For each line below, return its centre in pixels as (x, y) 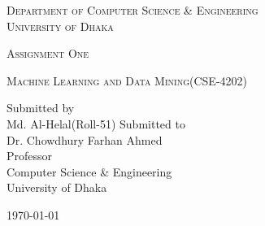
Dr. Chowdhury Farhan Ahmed (85, 139)
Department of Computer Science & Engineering (132, 10)
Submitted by (41, 108)
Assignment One (48, 53)
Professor (30, 156)
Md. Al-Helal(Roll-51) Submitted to (96, 123)
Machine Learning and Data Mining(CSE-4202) (127, 80)
